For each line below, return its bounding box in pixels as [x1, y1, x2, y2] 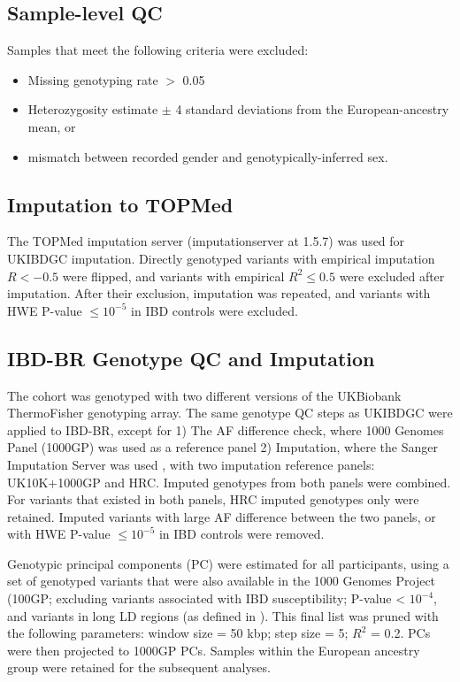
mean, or [27, 117, 76, 135]
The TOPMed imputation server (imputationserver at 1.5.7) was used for [7, 232, 405, 250]
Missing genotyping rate [27, 70, 158, 88]
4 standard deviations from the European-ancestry [175, 100, 449, 119]
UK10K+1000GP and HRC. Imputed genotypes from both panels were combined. [7, 472, 451, 491]
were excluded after [339, 266, 445, 285]
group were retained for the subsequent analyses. [7, 658, 271, 677]
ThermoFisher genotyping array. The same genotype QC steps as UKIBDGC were [7, 403, 453, 422]
